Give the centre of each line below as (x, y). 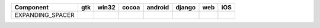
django (186, 7)
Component (32, 7)
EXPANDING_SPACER (44, 15)
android (158, 7)
